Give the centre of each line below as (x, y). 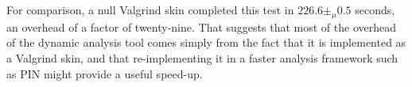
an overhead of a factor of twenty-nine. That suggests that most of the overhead (201, 26)
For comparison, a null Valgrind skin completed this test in (150, 9)
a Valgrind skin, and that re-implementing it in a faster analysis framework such (202, 57)
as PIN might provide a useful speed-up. (105, 73)
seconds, (375, 9)
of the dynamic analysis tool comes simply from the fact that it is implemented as (206, 42)
